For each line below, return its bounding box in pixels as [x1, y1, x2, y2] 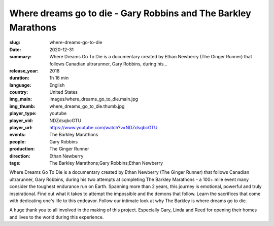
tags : [9, 160, 21, 166]
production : [9, 146, 35, 152]
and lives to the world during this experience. [9, 214, 104, 220]
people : [9, 138, 26, 144]
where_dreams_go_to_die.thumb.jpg [49, 103, 125, 109]
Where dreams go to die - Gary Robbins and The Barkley [9, 8, 251, 19]
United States [49, 89, 78, 95]
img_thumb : [9, 103, 36, 109]
